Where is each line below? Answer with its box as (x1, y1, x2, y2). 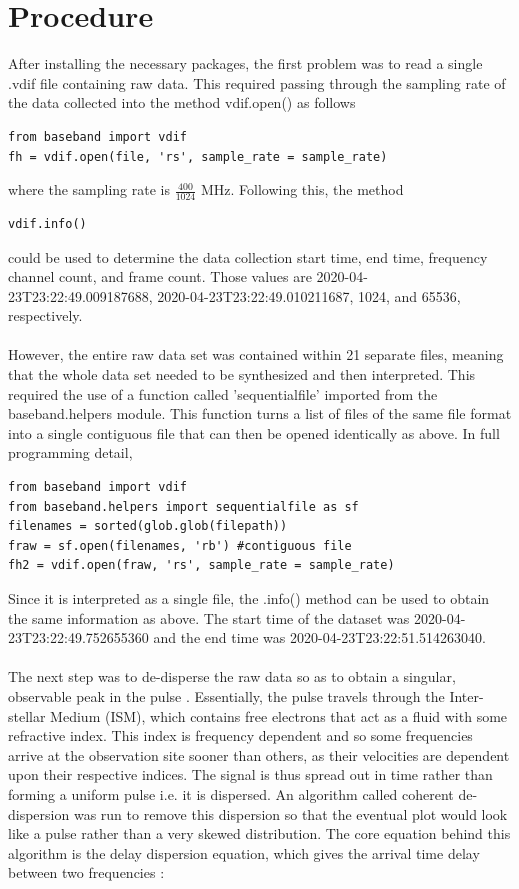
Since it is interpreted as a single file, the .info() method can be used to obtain (8, 588, 490, 609)
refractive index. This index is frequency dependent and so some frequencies (8, 725, 473, 746)
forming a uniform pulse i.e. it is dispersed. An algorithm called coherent (8, 783, 454, 804)
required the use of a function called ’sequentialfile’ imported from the (8, 383, 438, 404)
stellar (8, 705, 46, 726)
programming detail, (8, 442, 133, 463)
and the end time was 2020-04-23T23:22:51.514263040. (153, 627, 486, 648)
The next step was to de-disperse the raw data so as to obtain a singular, (8, 666, 456, 687)
